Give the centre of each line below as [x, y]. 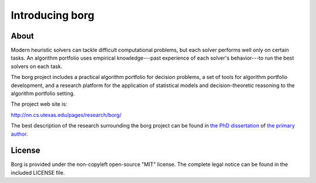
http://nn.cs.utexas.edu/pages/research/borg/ [66, 115]
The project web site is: [39, 104]
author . [19, 134]
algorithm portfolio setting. [43, 94]
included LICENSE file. [38, 172]
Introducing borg [53, 15]
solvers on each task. [37, 66]
